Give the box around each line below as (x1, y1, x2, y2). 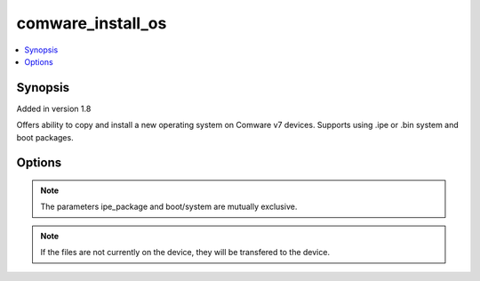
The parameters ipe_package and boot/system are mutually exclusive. (40, 201, 298, 213)
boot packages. (16, 132, 75, 142)
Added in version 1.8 (16, 103, 92, 114)
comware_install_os (16, 13, 167, 33)
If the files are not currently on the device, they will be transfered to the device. (40, 247, 331, 258)
